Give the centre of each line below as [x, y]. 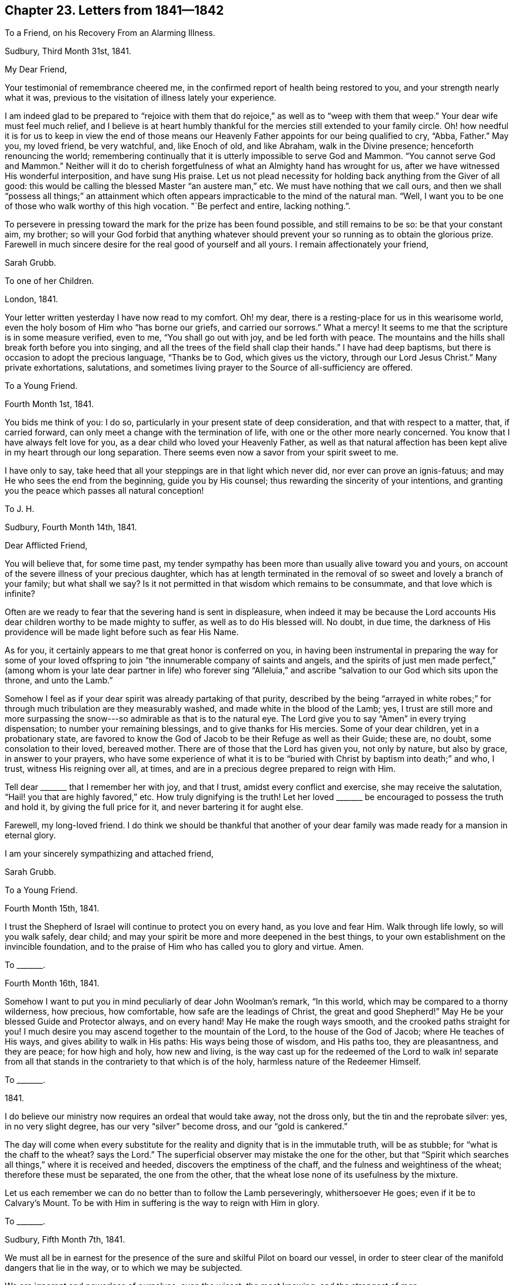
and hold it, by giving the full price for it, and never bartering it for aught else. [154, 807]
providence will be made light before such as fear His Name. [122, 632]
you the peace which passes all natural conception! [104, 491]
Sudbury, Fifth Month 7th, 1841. [65, 1240]
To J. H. [20, 509]
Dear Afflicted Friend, [46, 546]
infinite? [20, 594]
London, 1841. [31, 299]
